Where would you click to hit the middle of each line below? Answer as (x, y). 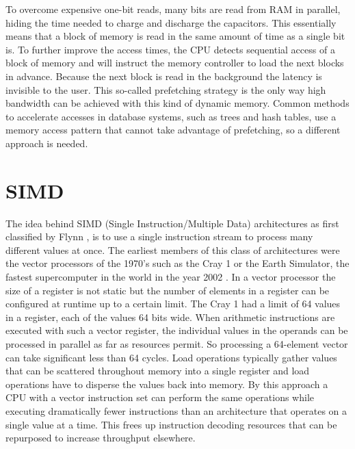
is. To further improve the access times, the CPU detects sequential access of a (170, 49)
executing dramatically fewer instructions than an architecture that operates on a (176, 410)
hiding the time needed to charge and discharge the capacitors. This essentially (171, 22)
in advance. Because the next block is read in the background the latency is (164, 76)
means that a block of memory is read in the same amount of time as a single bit (175, 36)
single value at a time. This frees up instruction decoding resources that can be (171, 424)
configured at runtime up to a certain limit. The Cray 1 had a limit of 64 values (173, 304)
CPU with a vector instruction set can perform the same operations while (160, 397)
